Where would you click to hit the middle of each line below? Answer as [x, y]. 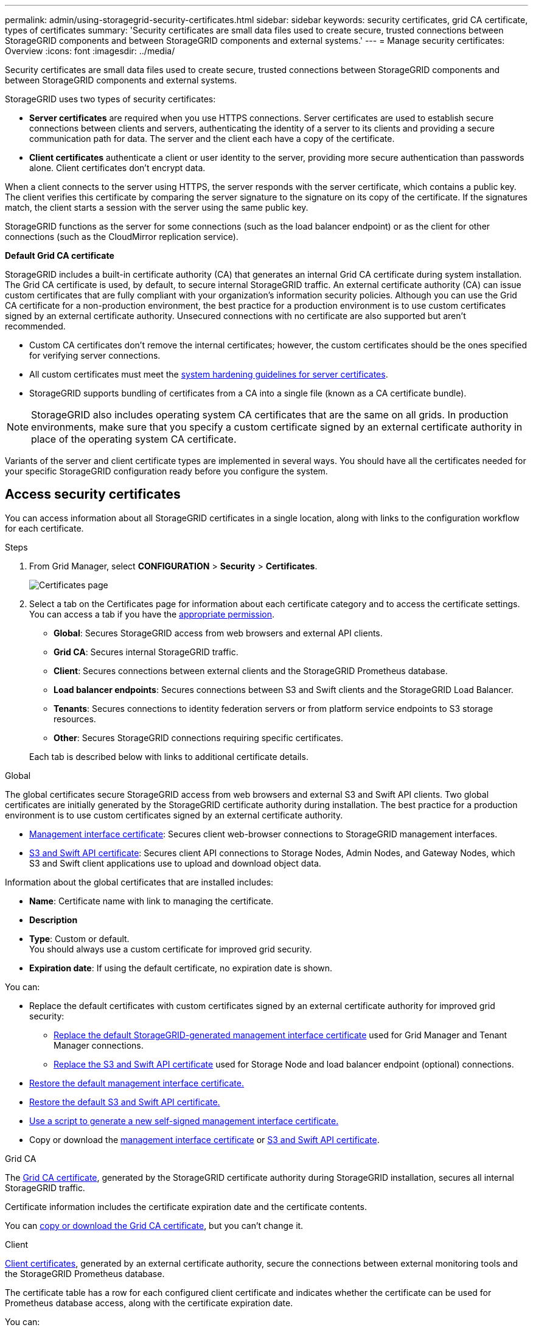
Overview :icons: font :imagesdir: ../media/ [90, 51]
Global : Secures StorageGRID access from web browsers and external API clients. [218, 633]
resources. [75, 719]
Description [54, 920]
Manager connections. [99, 1045]
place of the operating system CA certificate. [134, 439]
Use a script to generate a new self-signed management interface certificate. [184, 1121]
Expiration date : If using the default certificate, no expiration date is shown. [181, 968]
